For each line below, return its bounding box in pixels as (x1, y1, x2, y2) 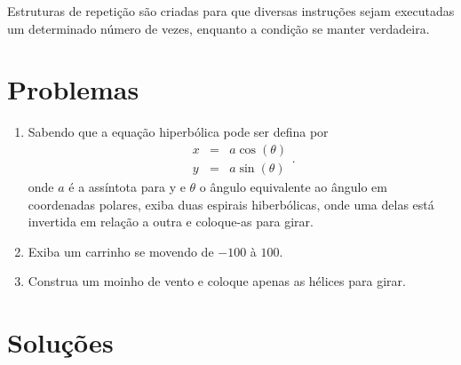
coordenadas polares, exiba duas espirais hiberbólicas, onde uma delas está (28, 194, 434, 213)
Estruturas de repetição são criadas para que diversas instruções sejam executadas (7, 2, 455, 20)
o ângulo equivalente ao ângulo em (199, 177, 387, 195)
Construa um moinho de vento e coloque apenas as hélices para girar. (28, 272, 406, 290)
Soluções (7, 324, 114, 361)
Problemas (7, 71, 139, 107)
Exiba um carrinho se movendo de (28, 242, 214, 260)
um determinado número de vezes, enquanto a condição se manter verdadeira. (7, 19, 430, 37)
